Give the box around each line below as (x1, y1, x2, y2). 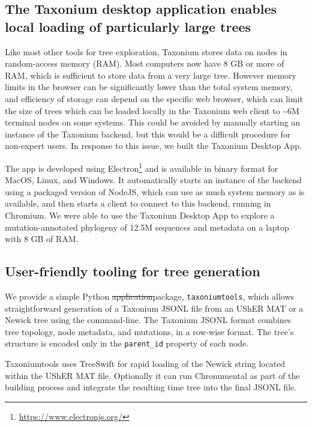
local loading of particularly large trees (5, 17, 251, 35)
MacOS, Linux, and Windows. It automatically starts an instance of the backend (5, 174, 302, 186)
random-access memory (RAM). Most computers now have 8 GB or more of (5, 57, 284, 70)
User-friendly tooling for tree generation (5, 262, 260, 280)
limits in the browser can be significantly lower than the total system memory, (5, 80, 293, 93)
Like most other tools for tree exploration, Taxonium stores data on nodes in (5, 45, 287, 58)
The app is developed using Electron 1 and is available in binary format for (5, 160, 278, 174)
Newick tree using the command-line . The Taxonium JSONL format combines (5, 313, 292, 326)
